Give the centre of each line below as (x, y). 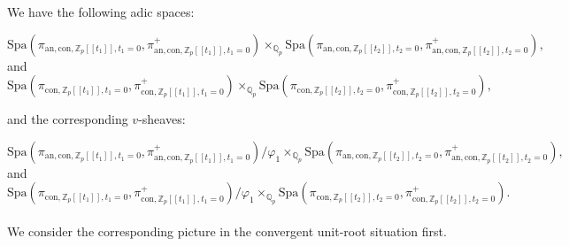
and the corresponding (68, 119)
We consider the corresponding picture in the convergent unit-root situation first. (227, 231)
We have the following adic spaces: (101, 12)
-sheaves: (162, 119)
